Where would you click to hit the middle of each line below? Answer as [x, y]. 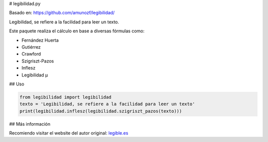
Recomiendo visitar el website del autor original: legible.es [69, 133]
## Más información [30, 124]
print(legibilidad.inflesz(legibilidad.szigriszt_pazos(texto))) [101, 111]
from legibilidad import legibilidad [66, 97]
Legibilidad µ [35, 75]
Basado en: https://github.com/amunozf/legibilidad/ [62, 13]
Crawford [31, 54]
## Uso [17, 84]
